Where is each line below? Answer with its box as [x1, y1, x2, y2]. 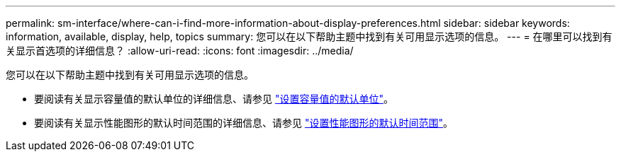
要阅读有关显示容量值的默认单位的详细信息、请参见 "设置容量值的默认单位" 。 [34, 93, 393, 105]
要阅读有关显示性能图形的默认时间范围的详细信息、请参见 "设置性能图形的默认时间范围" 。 [34, 117, 453, 129]
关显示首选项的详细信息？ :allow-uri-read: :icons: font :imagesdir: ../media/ [6, 45, 354, 57]
